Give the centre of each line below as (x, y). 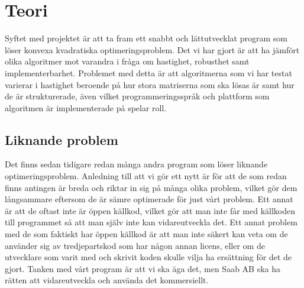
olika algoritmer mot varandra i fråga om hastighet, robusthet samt (127, 61)
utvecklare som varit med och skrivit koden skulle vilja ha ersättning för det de (148, 257)
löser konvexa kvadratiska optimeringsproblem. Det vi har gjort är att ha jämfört (152, 49)
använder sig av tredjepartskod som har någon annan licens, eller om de (135, 245)
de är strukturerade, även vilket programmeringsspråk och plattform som (137, 96)
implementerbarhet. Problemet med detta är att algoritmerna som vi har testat (148, 72)
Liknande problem (62, 139)
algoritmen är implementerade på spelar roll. (86, 107)
